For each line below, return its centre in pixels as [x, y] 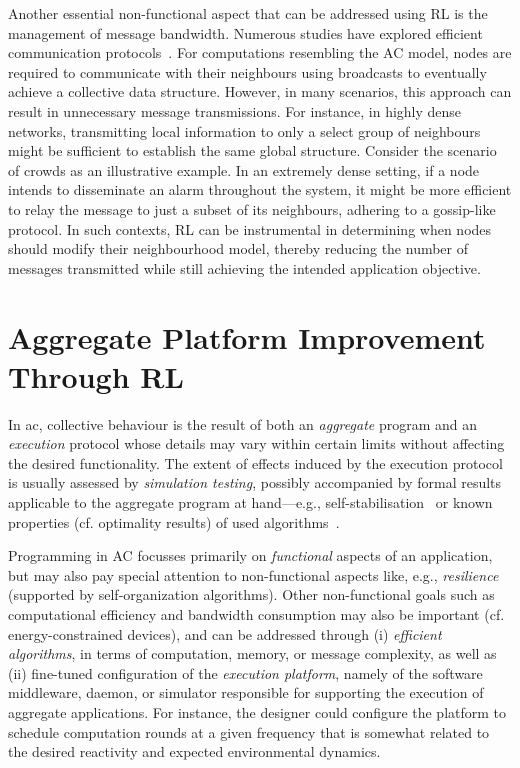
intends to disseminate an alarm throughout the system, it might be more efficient [260, 189]
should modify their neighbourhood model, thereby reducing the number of [238, 248]
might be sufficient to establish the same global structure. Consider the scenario [252, 150]
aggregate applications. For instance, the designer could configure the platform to [257, 711]
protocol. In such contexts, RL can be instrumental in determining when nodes [250, 228]
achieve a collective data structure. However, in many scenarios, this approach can [260, 91]
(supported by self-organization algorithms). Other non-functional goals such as [251, 594]
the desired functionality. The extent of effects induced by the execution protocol [255, 462]
